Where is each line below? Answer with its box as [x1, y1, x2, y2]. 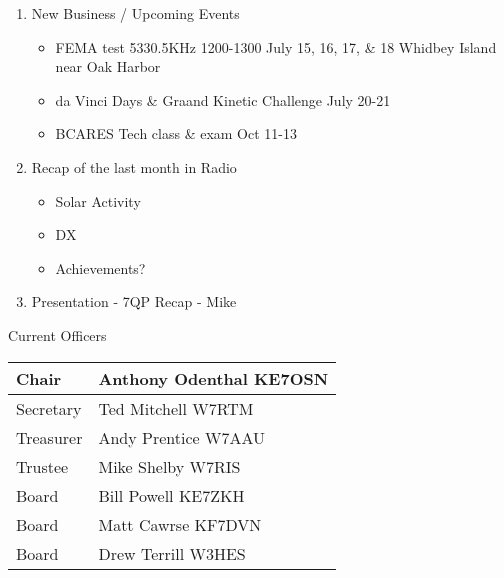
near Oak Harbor [55, 56, 161, 77]
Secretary [16, 396, 82, 420]
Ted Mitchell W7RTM [98, 396, 254, 420]
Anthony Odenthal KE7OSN [98, 366, 329, 390]
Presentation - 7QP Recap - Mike [31, 291, 237, 312]
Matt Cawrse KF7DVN [98, 512, 262, 536]
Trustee [16, 454, 69, 478]
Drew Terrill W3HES [98, 541, 246, 565]
